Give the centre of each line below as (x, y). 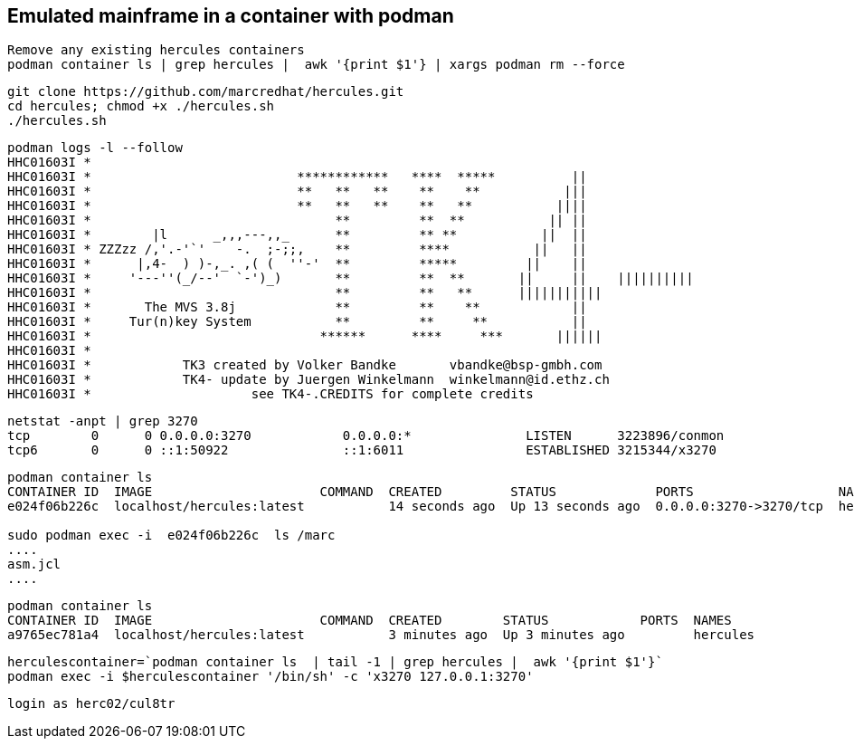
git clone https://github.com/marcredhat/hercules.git (206, 92)
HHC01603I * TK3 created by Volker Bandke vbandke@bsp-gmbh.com (305, 365)
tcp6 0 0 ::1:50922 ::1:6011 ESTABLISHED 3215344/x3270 (362, 450)
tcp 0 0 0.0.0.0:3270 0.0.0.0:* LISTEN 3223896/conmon (366, 436)
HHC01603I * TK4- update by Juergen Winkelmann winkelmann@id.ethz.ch (308, 380)
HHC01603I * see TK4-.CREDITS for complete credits (270, 394)
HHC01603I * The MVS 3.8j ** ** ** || (297, 307)
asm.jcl (34, 564)
